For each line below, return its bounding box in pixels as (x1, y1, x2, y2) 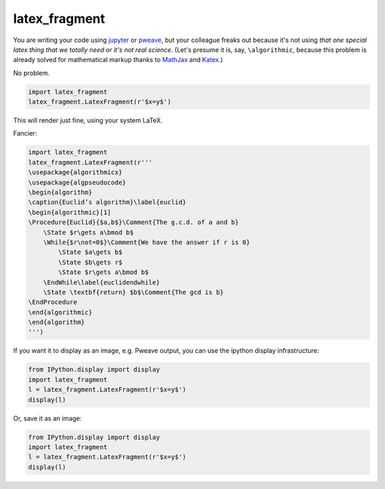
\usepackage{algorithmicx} (28, 168, 123, 176)
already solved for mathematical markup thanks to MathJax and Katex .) (13, 56, 224, 64)
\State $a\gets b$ (58, 248, 123, 256)
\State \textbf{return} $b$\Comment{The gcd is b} (43, 288, 224, 296)
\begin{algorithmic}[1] (28, 208, 112, 216)
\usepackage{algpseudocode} (28, 178, 126, 186)
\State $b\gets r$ (58, 258, 123, 266)
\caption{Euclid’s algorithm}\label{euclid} (28, 198, 187, 206)
